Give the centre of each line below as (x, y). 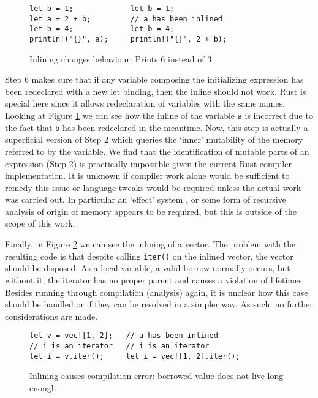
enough (43, 387)
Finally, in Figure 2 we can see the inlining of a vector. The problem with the (150, 244)
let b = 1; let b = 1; (102, 9)
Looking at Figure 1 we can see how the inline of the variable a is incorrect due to (159, 115)
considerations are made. (51, 316)
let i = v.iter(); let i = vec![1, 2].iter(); (135, 356)
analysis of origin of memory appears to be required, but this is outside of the (151, 211)
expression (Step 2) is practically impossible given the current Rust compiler (148, 163)
